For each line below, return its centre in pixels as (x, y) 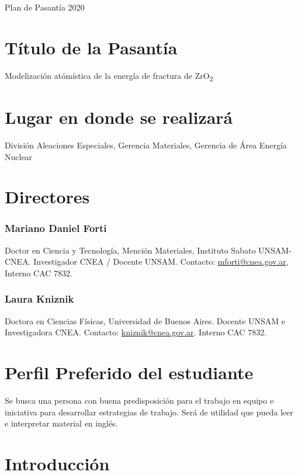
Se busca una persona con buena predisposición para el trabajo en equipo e (139, 401)
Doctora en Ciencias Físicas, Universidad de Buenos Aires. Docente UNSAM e (145, 320)
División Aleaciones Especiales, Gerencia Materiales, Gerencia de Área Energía (146, 145)
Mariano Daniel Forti (56, 228)
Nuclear (19, 156)
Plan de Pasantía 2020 (45, 7)
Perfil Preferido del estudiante (129, 372)
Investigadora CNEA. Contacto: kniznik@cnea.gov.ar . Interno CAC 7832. (136, 332)
